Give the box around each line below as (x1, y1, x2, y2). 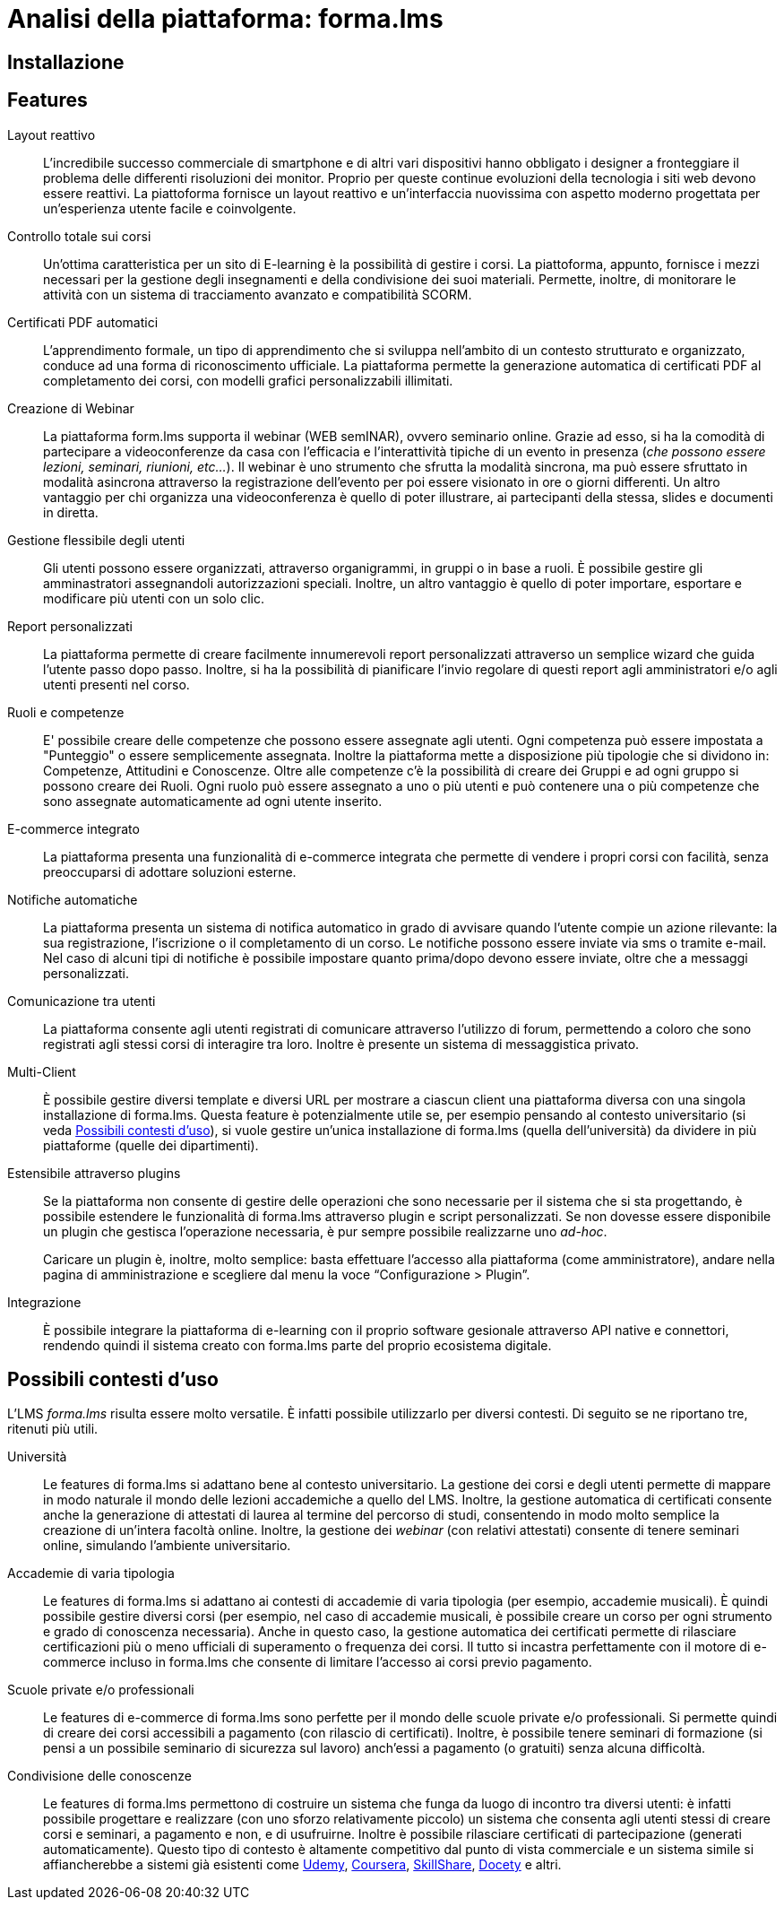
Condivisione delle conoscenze (7, 1768, 192, 1784)
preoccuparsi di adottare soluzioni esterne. (43, 863, 297, 880)
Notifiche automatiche (7, 891, 138, 907)
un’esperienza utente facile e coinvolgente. (43, 200, 297, 216)
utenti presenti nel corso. (43, 676, 190, 692)
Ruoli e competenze (7, 704, 125, 720)
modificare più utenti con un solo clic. (43, 590, 264, 606)
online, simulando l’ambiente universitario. (43, 1538, 291, 1554)
